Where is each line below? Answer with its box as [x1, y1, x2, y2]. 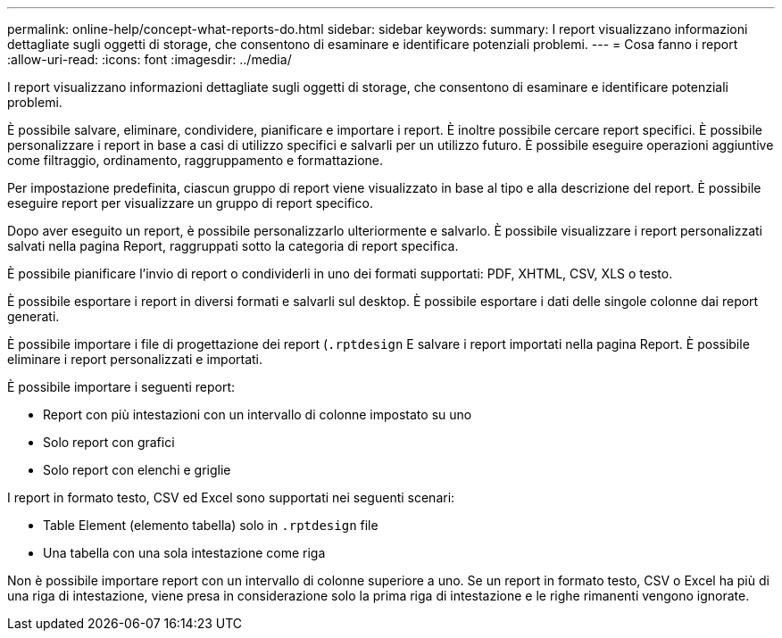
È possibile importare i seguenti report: [7, 379, 236, 394]
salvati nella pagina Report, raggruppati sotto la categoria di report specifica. [7, 238, 459, 253]
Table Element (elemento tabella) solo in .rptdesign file [43, 518, 379, 533]
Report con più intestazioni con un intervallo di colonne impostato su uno [43, 407, 472, 422]
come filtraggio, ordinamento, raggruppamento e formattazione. [7, 153, 384, 168]
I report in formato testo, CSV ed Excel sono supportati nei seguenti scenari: [7, 490, 455, 505]
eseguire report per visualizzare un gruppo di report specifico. [7, 195, 373, 211]
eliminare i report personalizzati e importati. [7, 352, 263, 367]
